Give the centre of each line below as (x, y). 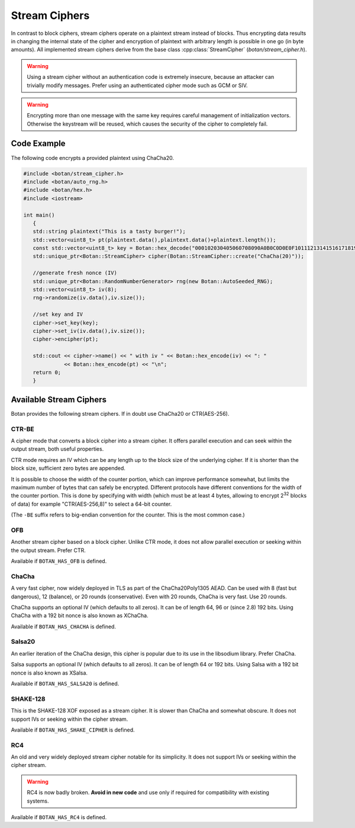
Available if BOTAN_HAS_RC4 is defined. (59, 817)
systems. (38, 801)
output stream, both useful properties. (57, 449)
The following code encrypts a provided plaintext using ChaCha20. (93, 158)
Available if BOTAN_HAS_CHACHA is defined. (64, 626)
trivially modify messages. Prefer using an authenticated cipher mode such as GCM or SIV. (137, 85)
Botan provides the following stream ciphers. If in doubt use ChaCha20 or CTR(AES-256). (120, 413)
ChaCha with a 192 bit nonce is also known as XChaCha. (80, 615)
